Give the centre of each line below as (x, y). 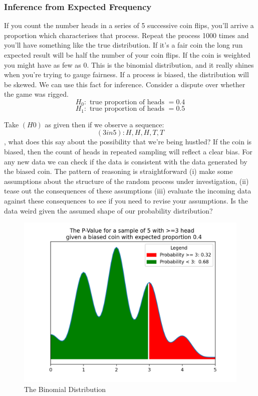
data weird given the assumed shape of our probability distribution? (108, 210)
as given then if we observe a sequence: (104, 124)
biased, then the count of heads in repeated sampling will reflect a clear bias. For (128, 152)
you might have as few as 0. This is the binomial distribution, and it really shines (129, 64)
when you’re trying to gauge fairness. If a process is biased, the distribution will (126, 74)
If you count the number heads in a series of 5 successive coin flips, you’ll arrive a (129, 25)
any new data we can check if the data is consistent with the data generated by (126, 161)
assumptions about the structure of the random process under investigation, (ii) (126, 181)
